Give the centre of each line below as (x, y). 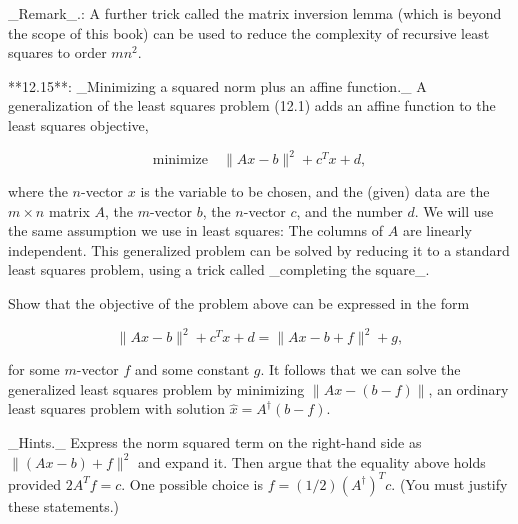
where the (38, 191)
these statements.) (64, 505)
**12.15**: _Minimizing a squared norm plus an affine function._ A (217, 85)
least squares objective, (78, 124)
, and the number (349, 210)
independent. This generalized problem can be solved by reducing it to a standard (259, 249)
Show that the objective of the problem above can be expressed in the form (239, 303)
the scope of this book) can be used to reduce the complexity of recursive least (249, 32)
